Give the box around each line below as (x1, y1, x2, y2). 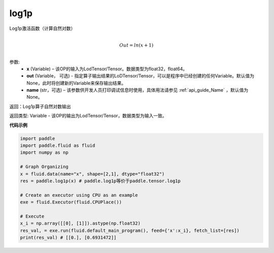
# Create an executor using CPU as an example (20, 192, 138, 198)
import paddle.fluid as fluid (20, 143, 95, 149)
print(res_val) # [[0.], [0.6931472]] (20, 235, 117, 240)
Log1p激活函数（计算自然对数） (9, 25, 76, 31)
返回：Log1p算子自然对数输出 (9, 103, 71, 109)
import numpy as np (20, 150, 68, 155)
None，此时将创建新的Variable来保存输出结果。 (26, 80, 126, 86)
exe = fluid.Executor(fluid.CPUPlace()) (20, 199, 122, 205)
